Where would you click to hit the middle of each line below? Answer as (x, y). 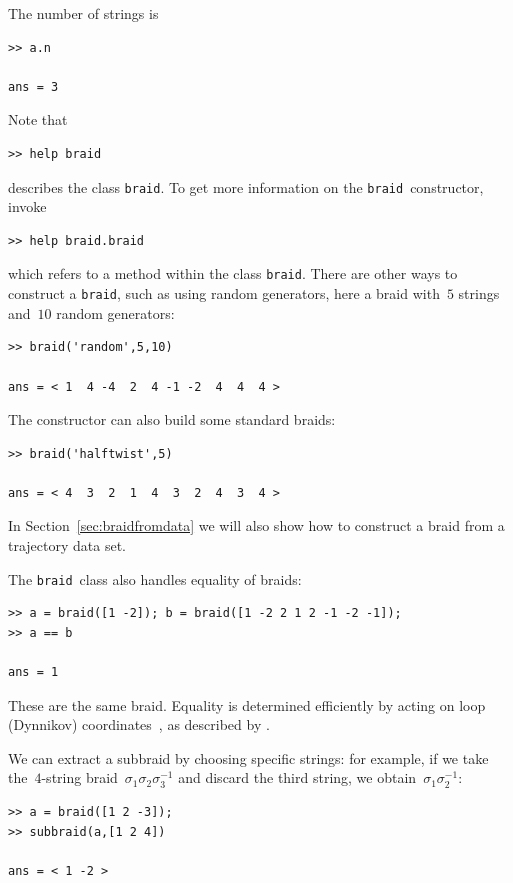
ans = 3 (33, 86)
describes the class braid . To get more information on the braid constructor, (246, 186)
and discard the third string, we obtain (297, 777)
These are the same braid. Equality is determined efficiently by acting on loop (247, 704)
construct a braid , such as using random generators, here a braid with (224, 293)
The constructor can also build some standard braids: (172, 419)
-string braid (79, 777)
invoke (27, 206)
